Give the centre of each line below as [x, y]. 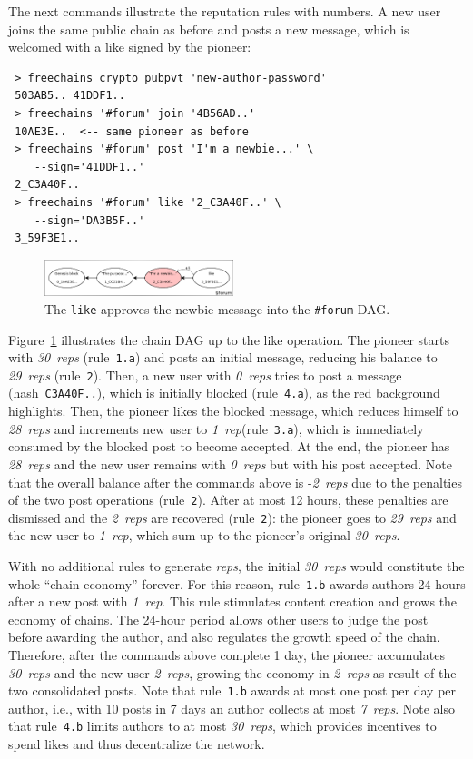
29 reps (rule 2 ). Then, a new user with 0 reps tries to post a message [205, 375]
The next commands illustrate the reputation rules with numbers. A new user [225, 11]
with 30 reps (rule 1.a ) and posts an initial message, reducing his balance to [223, 357]
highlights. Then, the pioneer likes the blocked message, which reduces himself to [233, 411]
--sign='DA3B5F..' [89, 220]
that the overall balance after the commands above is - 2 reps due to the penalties [235, 482]
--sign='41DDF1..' [89, 167]
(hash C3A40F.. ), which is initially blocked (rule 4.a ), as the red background [224, 393]
